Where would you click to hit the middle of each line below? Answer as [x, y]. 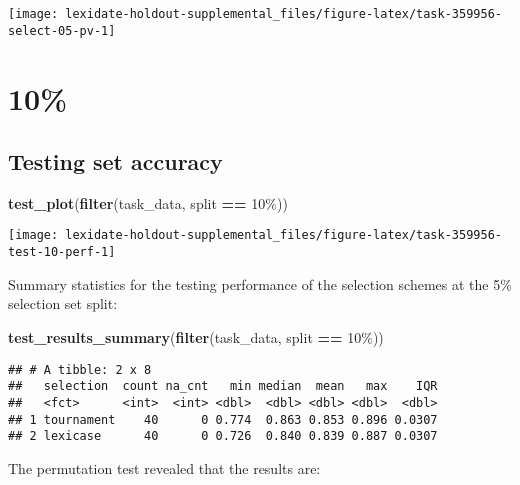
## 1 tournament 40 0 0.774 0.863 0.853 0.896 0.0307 [223, 419]
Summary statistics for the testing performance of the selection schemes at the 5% [260, 283]
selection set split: [63, 303]
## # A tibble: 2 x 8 [80, 369]
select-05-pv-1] [62, 30]
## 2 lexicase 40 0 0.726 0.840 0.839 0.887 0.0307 [223, 436]
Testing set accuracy [115, 161]
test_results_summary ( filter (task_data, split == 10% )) [196, 336]
